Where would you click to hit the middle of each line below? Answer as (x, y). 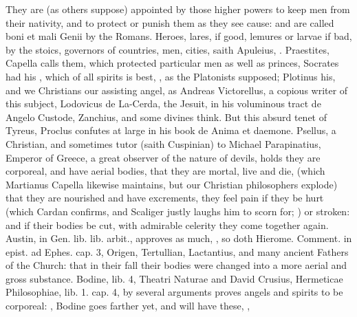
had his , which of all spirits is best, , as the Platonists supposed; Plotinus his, (171, 76)
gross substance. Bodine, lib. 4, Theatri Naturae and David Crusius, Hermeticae (174, 278)
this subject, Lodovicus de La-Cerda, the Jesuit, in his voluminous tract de (163, 103)
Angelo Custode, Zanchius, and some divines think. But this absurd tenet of (166, 117)
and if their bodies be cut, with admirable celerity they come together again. (167, 225)
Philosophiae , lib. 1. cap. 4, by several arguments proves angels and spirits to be (174, 292)
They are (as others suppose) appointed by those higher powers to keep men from (178, 9)
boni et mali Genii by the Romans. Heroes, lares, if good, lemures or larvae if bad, (179, 36)
